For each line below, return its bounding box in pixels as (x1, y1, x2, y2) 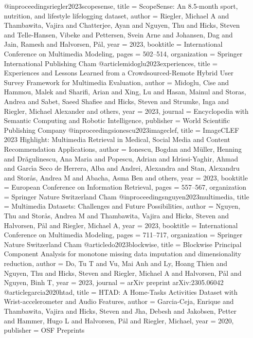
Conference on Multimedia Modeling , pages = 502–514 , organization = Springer (4, 48, 243, 58)
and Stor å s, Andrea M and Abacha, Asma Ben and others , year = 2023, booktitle (4, 172, 248, 182)
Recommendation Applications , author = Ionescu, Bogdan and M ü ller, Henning (4, 143, 242, 154)
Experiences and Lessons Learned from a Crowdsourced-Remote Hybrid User (4, 68, 234, 78)
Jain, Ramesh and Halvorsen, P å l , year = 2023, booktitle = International (4, 39, 223, 49)
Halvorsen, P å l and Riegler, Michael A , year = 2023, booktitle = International (4, 220, 238, 230)
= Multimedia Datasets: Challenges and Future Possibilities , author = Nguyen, (4, 201, 240, 211)
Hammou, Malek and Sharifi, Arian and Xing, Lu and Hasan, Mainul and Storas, (4, 87, 246, 97)
